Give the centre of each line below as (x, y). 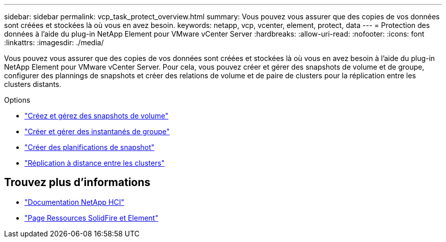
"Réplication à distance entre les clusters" (95, 163)
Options (17, 100)
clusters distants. (33, 84)
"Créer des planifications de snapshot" (90, 147)
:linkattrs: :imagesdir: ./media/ (54, 42)
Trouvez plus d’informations (77, 183)
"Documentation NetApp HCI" (75, 202)
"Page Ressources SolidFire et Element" (91, 218)
